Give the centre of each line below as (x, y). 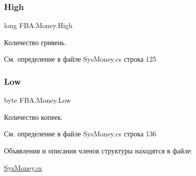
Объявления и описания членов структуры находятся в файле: (98, 150)
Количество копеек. (33, 117)
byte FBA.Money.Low (37, 100)
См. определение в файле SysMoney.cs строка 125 (80, 59)
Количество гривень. (35, 42)
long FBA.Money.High (38, 25)
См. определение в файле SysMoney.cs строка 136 (80, 134)
